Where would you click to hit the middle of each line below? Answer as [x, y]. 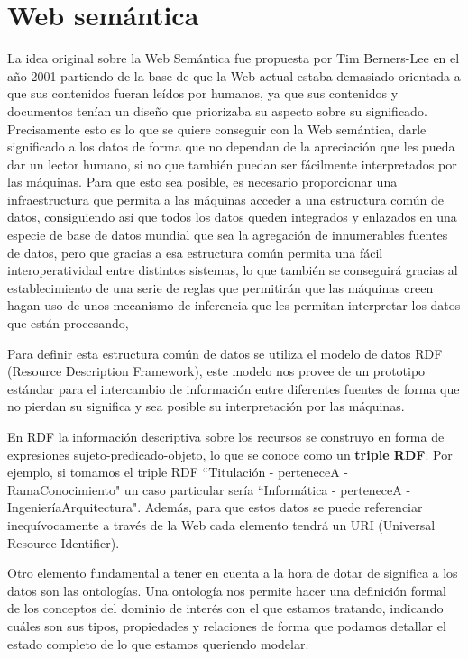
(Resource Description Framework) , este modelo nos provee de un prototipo [216, 371]
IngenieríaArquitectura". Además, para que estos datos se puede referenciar [215, 507]
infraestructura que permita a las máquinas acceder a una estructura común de [225, 199]
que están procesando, [68, 323]
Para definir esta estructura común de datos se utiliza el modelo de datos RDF [225, 353]
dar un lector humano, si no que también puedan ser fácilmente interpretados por [232, 164]
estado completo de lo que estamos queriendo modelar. [158, 643]
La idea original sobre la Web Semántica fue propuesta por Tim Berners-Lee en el [234, 58]
